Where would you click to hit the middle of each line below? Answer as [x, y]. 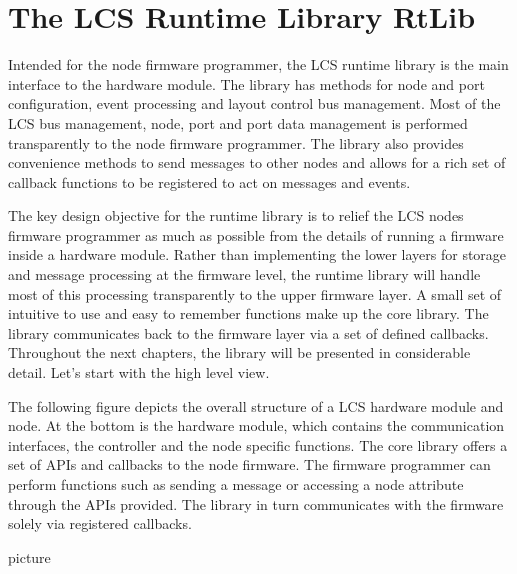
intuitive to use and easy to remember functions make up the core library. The [248, 313]
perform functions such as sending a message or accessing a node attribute [236, 484]
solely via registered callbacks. [100, 523]
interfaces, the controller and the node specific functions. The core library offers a [258, 444]
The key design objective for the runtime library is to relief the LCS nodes [236, 215]
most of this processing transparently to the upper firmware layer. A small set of [255, 293]
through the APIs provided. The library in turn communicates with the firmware [256, 503]
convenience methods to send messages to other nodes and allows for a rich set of [257, 162]
